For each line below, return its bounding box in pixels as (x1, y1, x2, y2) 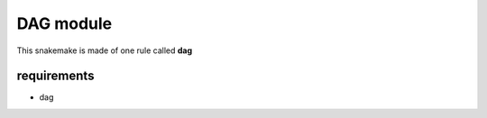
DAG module (16, 14, 113, 33)
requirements (16, 68, 95, 84)
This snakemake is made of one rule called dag (16, 45, 193, 56)
